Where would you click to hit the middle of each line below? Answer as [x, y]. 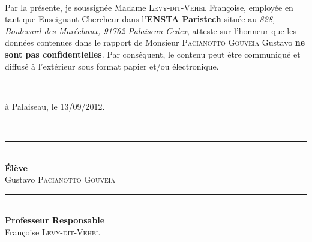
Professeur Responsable [55, 220]
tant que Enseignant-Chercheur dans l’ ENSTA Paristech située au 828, [140, 19]
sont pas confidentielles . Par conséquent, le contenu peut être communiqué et [153, 54]
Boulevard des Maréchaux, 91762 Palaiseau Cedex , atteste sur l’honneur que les [151, 30]
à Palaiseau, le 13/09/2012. [55, 106]
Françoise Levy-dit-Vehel [52, 231]
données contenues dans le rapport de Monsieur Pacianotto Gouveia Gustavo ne [155, 42]
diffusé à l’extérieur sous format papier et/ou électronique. [112, 66]
